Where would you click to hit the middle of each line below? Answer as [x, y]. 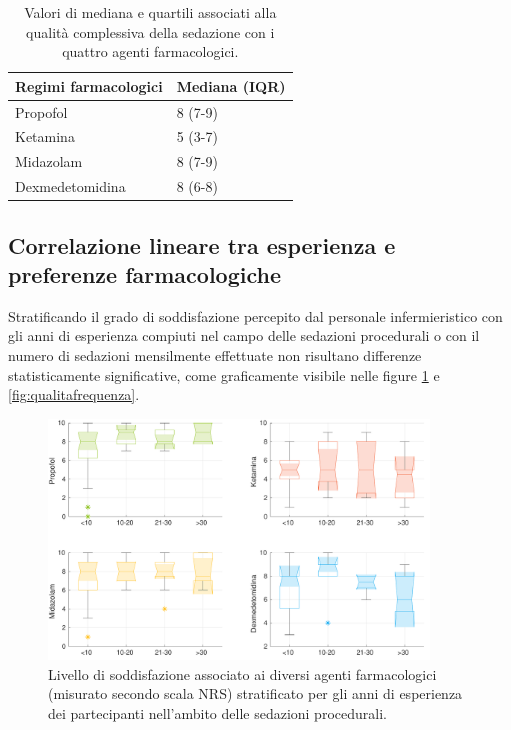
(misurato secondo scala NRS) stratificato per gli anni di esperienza [255, 693]
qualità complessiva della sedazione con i [150, 31]
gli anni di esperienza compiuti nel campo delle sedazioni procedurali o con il [244, 335]
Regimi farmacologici [89, 85]
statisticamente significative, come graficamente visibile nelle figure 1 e [224, 374]
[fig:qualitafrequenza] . [74, 394]
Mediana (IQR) [231, 85]
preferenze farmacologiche [144, 274]
